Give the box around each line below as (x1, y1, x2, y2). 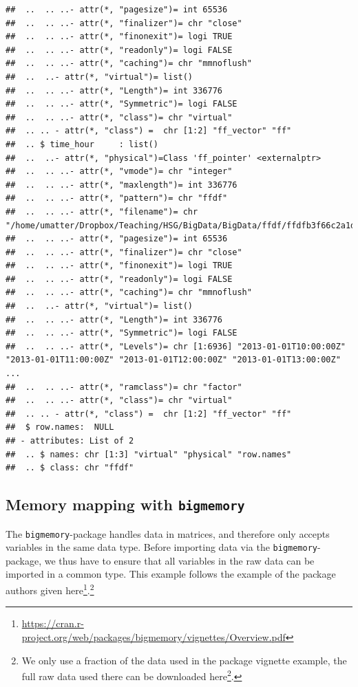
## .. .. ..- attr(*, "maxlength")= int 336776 (6, 179, 238, 190)
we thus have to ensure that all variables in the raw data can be (44, 553, 315, 567)
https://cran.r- (21, 616, 84, 631)
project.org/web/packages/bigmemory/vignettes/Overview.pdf (21, 629, 286, 644)
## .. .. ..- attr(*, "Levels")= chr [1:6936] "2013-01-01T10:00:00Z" (6, 341, 346, 351)
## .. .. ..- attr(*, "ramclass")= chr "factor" (6, 382, 242, 392)
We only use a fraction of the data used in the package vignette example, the (21, 653, 347, 667)
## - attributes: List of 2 (6, 436, 134, 446)
